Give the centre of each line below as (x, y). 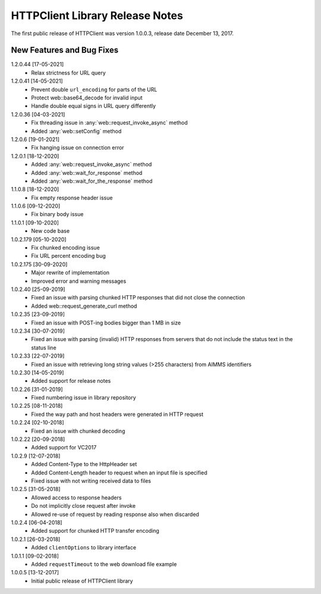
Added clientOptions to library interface (84, 548)
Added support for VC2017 (64, 448)
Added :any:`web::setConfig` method (76, 131)
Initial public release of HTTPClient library (82, 581)
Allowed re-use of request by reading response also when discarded (115, 514)
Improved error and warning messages (79, 281)
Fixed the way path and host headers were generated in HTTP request (117, 414)
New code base (51, 231)
